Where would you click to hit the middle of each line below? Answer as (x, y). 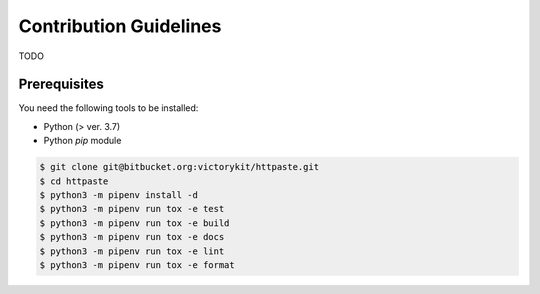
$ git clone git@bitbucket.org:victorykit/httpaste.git (179, 167)
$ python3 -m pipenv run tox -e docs (132, 237)
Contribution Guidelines (120, 26)
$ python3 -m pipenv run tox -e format (137, 264)
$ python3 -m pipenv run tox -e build (134, 223)
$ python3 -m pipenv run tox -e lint (132, 251)
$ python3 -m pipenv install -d (119, 195)
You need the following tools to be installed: (108, 108)
